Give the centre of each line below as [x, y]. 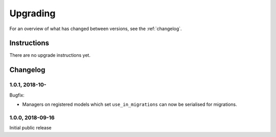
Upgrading [32, 13]
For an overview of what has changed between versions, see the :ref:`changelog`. [96, 29]
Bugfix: [17, 95]
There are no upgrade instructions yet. [50, 55]
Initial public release [31, 128]
